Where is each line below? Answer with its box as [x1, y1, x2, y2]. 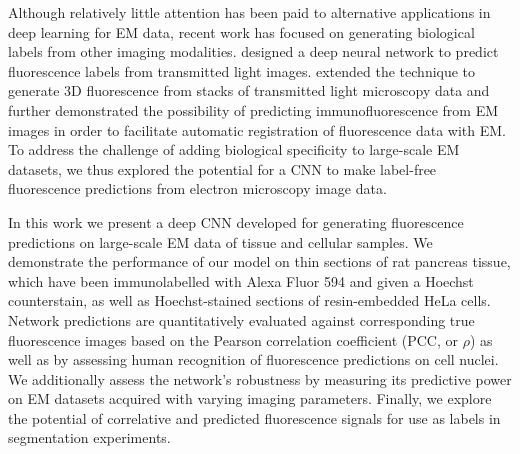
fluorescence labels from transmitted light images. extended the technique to [8, 60, 476, 81]
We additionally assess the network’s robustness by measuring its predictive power [8, 368, 512, 389]
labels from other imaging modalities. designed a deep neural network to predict [8, 41, 499, 62]
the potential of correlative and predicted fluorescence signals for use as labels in [8, 407, 501, 428]
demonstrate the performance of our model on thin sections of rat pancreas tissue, [8, 251, 511, 272]
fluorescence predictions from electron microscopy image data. [8, 178, 387, 199]
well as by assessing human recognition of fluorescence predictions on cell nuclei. [8, 349, 499, 370]
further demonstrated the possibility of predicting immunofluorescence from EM [8, 99, 498, 120]
